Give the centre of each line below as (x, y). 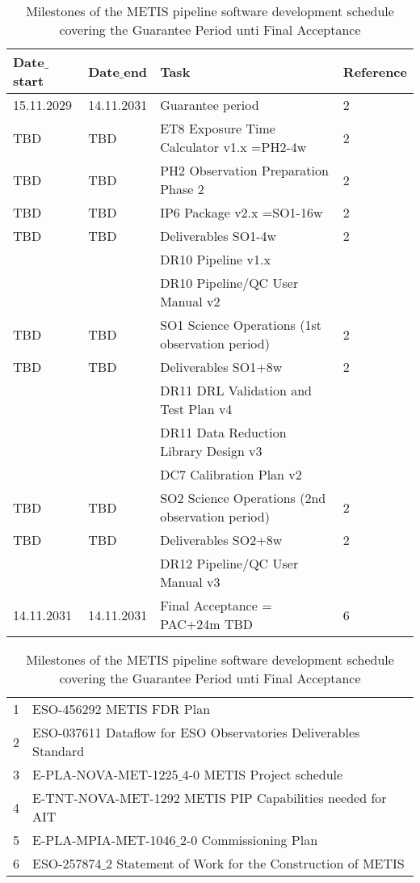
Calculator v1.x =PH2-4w (233, 147)
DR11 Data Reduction (223, 432)
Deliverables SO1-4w (218, 236)
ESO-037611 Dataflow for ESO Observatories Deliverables (196, 732)
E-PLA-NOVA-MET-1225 (105, 774)
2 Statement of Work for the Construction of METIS (255, 863)
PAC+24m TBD (207, 624)
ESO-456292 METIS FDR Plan (122, 709)
